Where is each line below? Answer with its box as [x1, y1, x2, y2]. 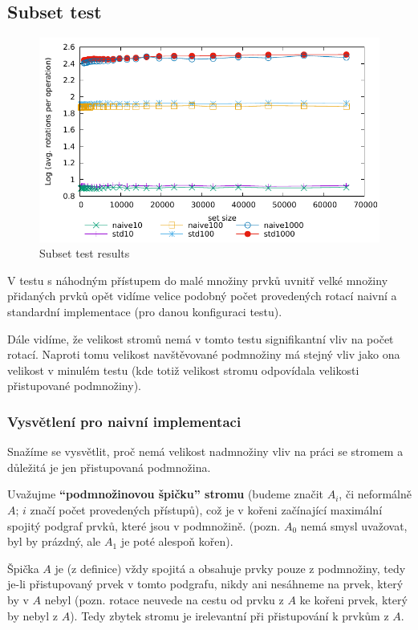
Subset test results [39, 245, 130, 262]
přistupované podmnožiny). [7, 377, 141, 394]
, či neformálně [339, 486, 412, 502]
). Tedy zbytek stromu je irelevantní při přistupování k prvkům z [70, 607, 389, 624]
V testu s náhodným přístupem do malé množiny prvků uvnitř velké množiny [7, 271, 388, 288]
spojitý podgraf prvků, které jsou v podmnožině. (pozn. [7, 517, 281, 534]
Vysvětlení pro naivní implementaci [7, 411, 241, 431]
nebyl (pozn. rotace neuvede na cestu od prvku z [44, 591, 284, 608]
